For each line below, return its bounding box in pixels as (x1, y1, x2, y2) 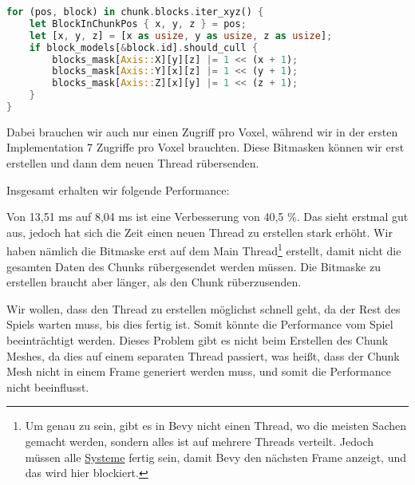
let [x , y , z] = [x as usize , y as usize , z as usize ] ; (29, 30, 333, 41)
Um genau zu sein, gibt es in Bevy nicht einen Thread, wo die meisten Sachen (25, 417, 406, 434)
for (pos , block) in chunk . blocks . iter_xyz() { (6, 6, 264, 18)
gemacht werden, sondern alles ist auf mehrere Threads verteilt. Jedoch (25, 433, 374, 450)
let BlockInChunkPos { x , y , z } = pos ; (29, 18, 247, 30)
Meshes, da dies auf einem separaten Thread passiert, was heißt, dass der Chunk (6, 347, 400, 364)
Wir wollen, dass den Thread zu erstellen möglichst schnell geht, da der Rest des (6, 300, 401, 317)
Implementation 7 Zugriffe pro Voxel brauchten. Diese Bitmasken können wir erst (6, 139, 405, 156)
